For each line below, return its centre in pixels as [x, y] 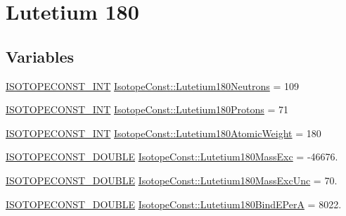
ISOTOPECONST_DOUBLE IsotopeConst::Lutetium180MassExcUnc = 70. [172, 180]
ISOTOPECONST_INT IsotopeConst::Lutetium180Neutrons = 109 [153, 85]
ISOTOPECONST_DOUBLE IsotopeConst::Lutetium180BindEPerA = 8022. [174, 204]
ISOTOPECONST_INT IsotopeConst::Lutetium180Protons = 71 [147, 109]
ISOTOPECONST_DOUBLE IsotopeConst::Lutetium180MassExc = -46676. [172, 157]
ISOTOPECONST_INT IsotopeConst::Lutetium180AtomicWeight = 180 [164, 133]
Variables [40, 56]
